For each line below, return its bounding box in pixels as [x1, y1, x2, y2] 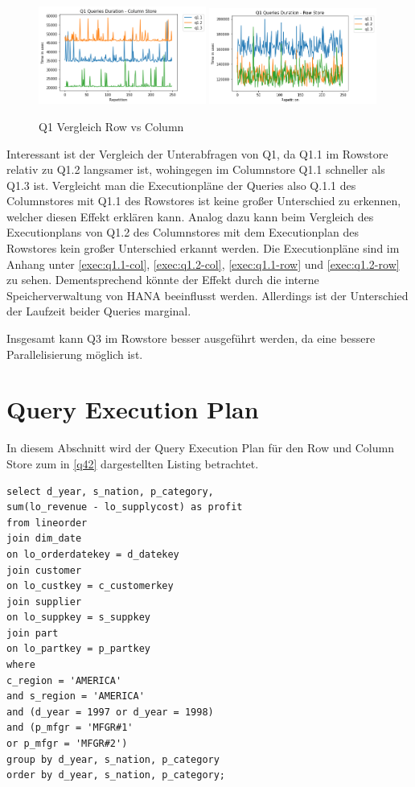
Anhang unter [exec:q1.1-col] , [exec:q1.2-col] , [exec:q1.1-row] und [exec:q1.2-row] [6, 255, 400, 272]
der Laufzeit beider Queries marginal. [6, 303, 191, 319]
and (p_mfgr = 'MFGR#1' [6, 722, 134, 734]
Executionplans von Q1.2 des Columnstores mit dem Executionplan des [6, 224, 359, 241]
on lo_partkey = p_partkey [6, 643, 150, 655]
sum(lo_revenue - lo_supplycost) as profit [6, 501, 243, 513]
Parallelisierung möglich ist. [6, 345, 143, 362]
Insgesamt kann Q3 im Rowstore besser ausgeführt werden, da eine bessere [6, 330, 376, 347]
